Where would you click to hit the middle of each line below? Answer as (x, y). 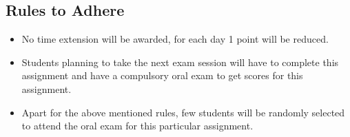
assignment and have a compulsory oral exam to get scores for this (162, 75)
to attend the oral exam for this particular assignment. (137, 126)
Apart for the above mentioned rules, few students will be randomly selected (183, 112)
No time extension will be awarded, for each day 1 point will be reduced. (175, 39)
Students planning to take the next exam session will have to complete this (180, 62)
